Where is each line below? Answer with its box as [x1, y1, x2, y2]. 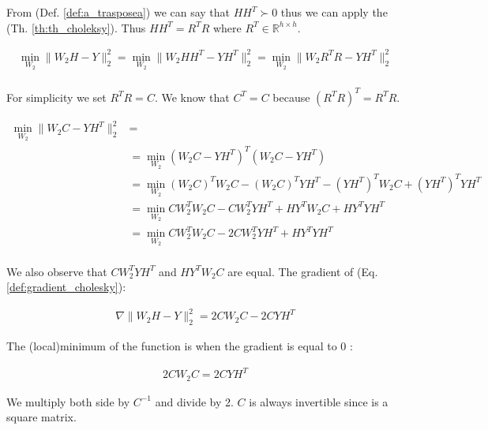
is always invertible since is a [249, 393, 389, 409]
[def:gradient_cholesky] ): [6, 279, 126, 295]
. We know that [154, 88, 230, 105]
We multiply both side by [6, 393, 130, 409]
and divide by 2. [155, 393, 234, 409]
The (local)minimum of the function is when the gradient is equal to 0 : [6, 338, 353, 354]
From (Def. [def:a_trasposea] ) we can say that [6, 4, 231, 20]
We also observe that [6, 263, 107, 279]
